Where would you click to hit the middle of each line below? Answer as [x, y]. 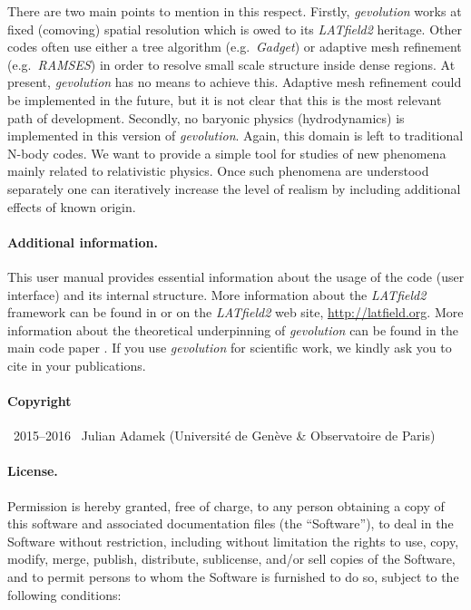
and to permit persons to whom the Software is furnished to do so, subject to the [233, 577]
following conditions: [64, 594]
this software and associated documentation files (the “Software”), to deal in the [231, 523]
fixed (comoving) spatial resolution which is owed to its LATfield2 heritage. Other [235, 29]
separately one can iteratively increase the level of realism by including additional [234, 188]
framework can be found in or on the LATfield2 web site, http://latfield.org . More [235, 312]
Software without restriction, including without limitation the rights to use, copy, [233, 541]
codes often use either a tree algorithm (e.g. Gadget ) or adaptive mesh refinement [235, 47]
